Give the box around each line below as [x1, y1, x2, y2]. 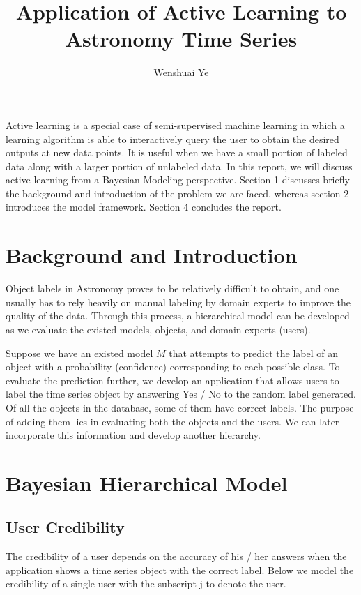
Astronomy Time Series [65, 24, 298, 53]
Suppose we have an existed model [6, 345, 153, 360]
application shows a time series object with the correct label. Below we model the [6, 562, 354, 577]
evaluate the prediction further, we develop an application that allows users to [6, 372, 339, 387]
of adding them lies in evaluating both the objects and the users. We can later [6, 414, 339, 428]
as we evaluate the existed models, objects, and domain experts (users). [6, 322, 311, 336]
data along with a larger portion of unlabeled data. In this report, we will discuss [6, 158, 353, 173]
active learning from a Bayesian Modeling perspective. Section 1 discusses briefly [6, 172, 350, 187]
